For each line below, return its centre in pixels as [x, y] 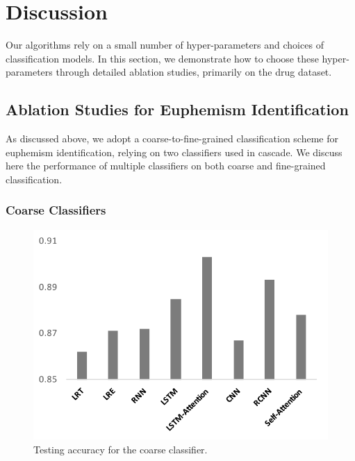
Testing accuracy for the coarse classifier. [121, 449]
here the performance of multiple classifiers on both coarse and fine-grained [166, 166]
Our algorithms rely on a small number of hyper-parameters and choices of [165, 45]
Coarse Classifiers [56, 210]
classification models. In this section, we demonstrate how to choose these [162, 58]
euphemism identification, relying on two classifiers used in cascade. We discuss [174, 152]
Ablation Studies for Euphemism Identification [177, 109]
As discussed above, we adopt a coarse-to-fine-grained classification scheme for [172, 139]
